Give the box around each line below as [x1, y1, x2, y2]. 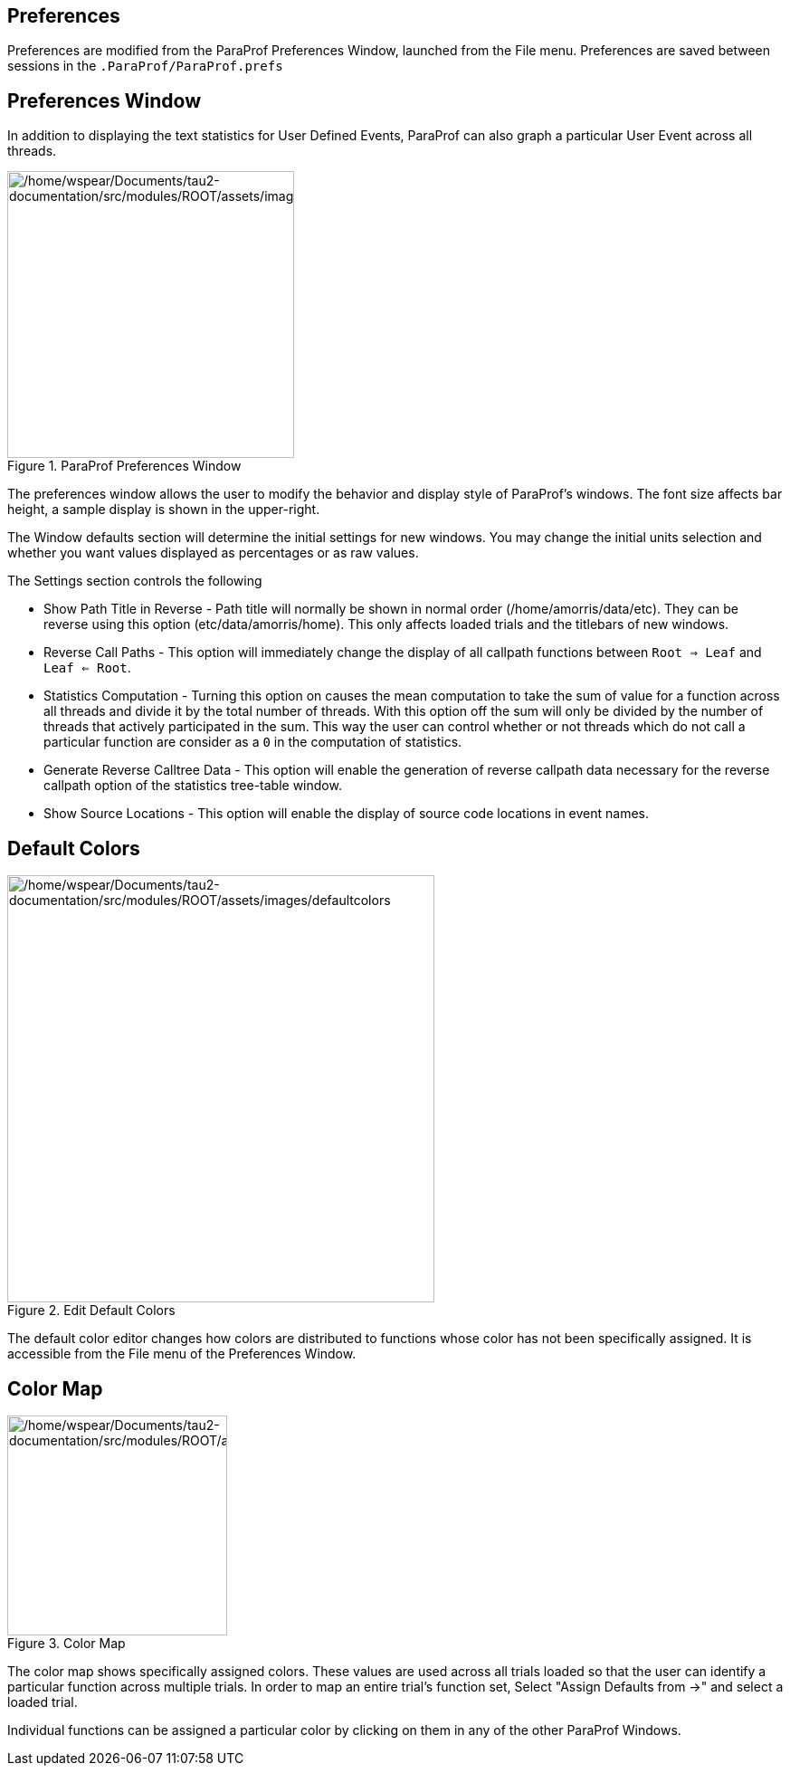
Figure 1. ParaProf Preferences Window [7, 458, 242, 474]
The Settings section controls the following [7, 573, 262, 589]
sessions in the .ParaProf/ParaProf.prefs [7, 58, 283, 74]
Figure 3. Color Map [7, 1635, 126, 1651]
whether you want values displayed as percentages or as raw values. [7, 545, 419, 561]
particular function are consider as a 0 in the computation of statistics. [43, 734, 462, 750]
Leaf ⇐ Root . [43, 660, 131, 676]
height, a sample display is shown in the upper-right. [7, 501, 320, 518]
